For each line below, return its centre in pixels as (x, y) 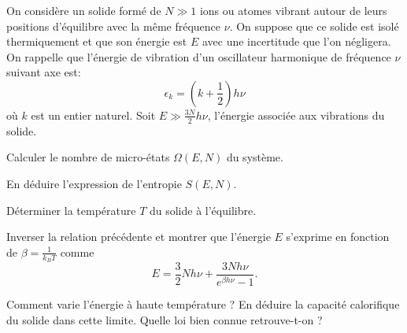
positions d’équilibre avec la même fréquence (114, 26)
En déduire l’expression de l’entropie (94, 183)
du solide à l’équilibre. (203, 210)
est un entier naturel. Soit (93, 115)
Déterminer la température (71, 210)
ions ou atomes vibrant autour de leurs (293, 10)
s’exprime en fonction (338, 237)
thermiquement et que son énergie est (97, 41)
